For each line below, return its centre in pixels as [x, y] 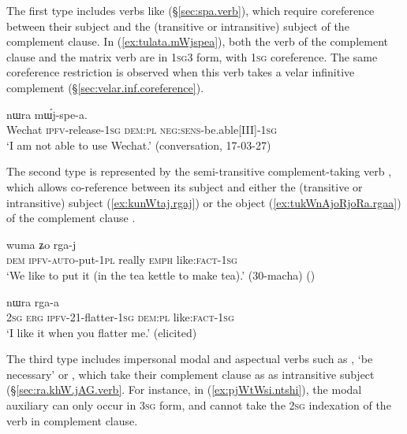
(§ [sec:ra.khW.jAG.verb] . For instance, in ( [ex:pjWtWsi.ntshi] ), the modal [184, 389]
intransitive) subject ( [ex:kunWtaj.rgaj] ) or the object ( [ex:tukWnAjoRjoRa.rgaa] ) [204, 202]
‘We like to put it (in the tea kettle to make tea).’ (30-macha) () [161, 274]
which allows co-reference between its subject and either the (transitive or [185, 186]
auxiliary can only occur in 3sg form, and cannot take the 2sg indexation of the [199, 405]
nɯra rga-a [33, 301]
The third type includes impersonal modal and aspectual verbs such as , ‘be [190, 359]
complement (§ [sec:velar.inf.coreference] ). [105, 87]
